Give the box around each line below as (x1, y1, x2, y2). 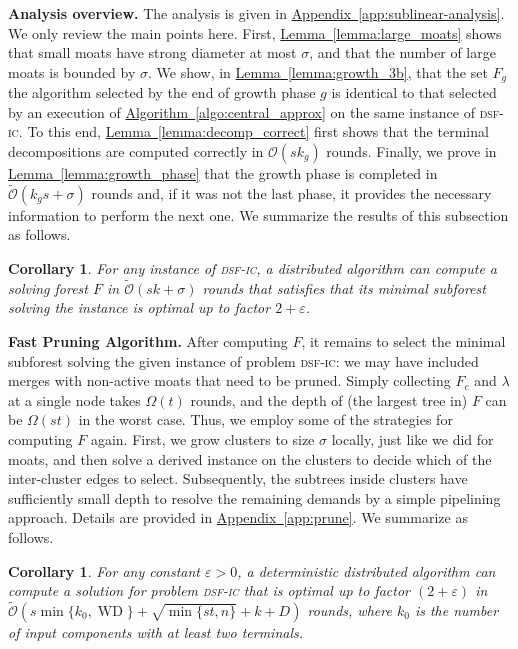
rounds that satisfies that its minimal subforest (202, 277, 486, 298)
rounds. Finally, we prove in (326, 141, 497, 162)
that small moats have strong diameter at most (8, 42, 297, 63)
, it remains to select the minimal (301, 331, 506, 352)
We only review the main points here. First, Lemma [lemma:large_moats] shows (8, 22, 502, 43)
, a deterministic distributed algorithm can (237, 560, 496, 581)
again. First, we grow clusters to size (90, 428, 315, 449)
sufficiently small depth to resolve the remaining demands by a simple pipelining (8, 487, 501, 508)
